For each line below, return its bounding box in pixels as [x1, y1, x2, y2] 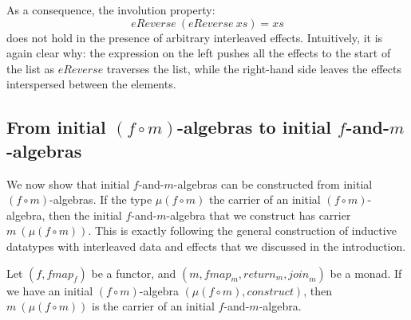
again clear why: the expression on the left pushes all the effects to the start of [6, 45, 391, 61]
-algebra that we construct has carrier [166, 206, 351, 223]
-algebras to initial [176, 115, 332, 139]
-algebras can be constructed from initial [173, 175, 373, 192]
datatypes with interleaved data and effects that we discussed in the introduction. [6, 237, 406, 254]
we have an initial [6, 282, 93, 299]
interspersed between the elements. [6, 76, 176, 92]
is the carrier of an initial [92, 298, 215, 314]
